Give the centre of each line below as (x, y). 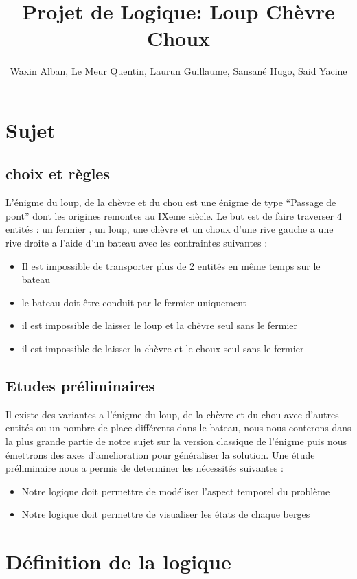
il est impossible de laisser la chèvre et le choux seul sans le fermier (163, 349)
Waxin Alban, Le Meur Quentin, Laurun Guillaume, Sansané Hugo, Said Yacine (178, 71)
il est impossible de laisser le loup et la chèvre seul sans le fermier (160, 325)
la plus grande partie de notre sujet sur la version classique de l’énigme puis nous (176, 441)
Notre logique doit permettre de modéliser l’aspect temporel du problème (176, 491)
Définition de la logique (118, 561)
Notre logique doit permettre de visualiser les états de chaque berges (166, 514)
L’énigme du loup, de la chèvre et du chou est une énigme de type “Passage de (171, 202)
